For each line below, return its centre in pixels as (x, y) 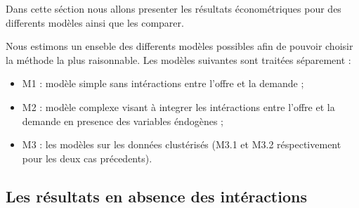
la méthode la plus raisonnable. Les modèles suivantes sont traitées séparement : (178, 59)
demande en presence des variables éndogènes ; (123, 121)
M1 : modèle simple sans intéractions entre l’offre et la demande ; (163, 83)
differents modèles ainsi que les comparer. (95, 22)
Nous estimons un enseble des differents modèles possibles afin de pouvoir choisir (179, 46)
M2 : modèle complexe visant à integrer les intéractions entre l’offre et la (178, 106)
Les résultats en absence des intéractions (156, 196)
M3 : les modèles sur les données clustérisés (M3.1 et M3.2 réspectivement (182, 144)
